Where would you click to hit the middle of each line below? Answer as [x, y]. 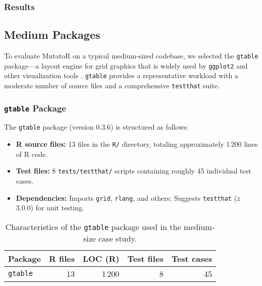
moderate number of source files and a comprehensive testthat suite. [112, 85]
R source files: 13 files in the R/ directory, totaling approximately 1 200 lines [137, 144]
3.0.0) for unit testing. [50, 208]
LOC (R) [101, 258]
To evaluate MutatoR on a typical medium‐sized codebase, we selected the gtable [131, 56]
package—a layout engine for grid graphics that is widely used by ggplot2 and [126, 65]
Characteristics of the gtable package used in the [93, 226]
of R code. [32, 154]
